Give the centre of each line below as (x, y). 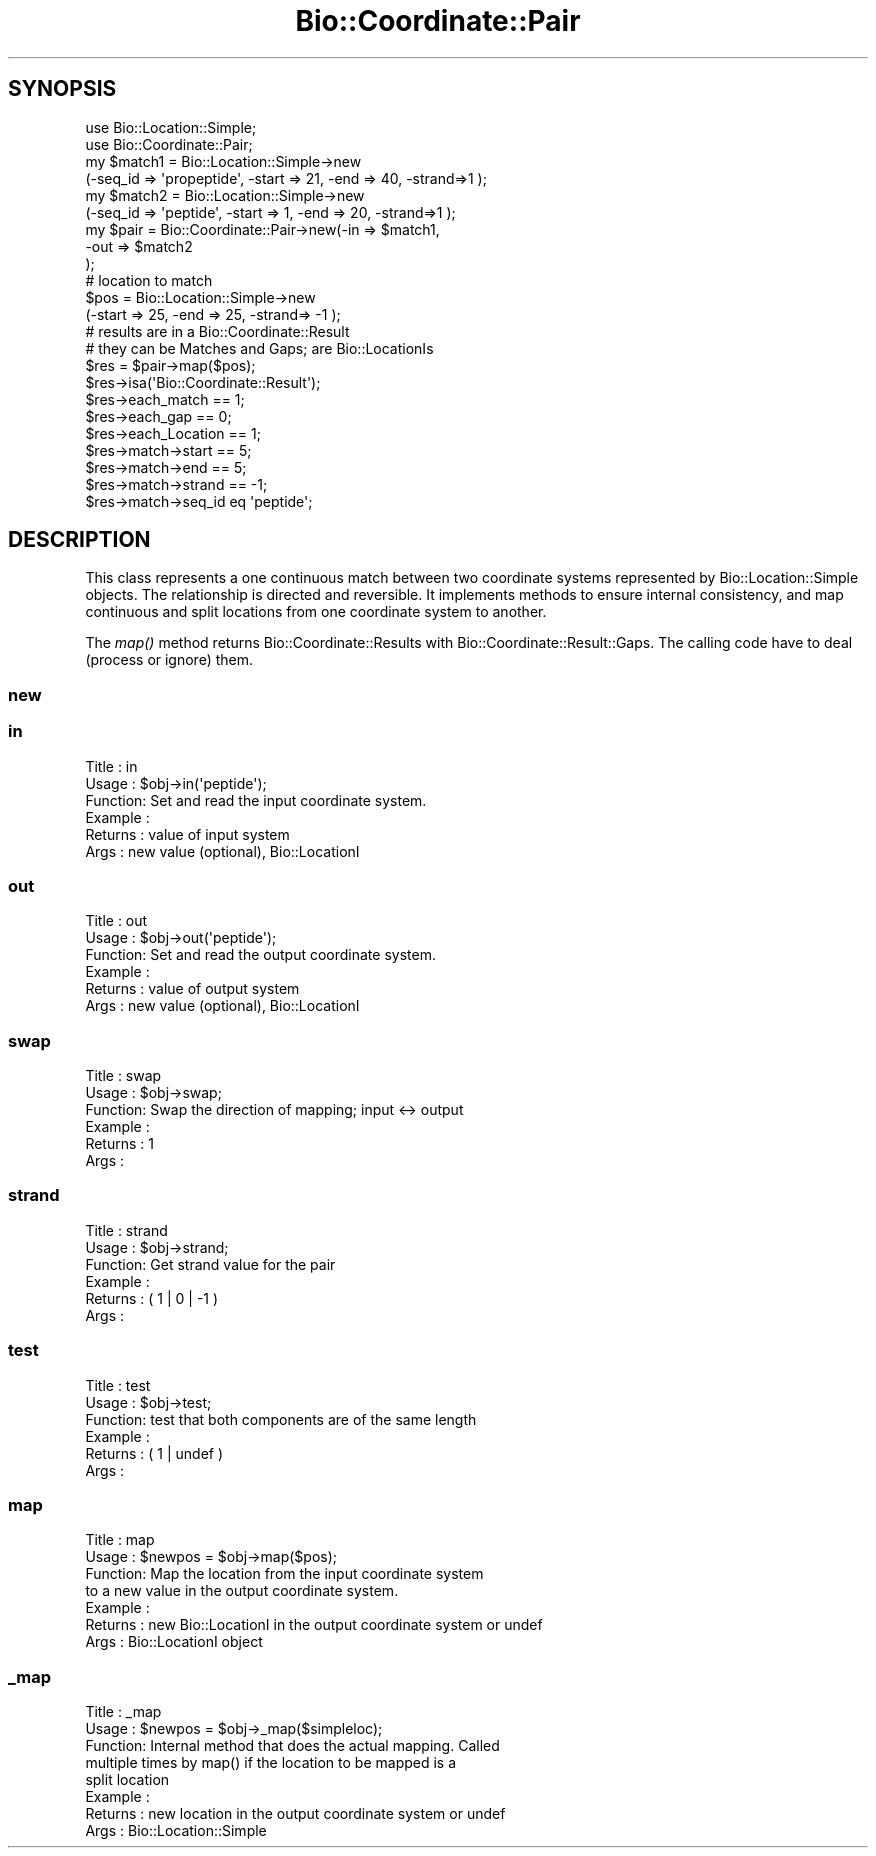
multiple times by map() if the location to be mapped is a (271, 1763)
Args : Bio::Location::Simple (176, 1831)
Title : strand (126, 1230)
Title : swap (123, 1076)
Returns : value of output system (192, 989)
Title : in (111, 766)
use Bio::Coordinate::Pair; (169, 144)
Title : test (118, 1385)
